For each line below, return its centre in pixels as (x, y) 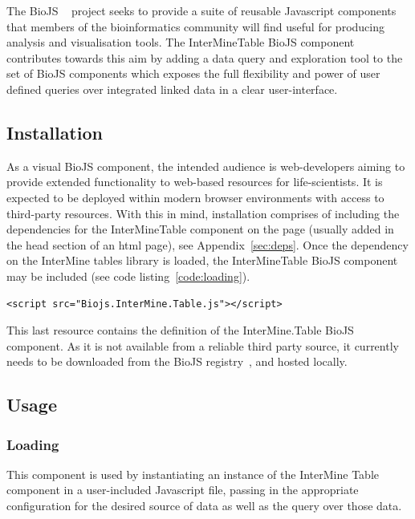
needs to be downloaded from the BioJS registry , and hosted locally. (177, 361)
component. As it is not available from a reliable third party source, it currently (203, 345)
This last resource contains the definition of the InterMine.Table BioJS (180, 330)
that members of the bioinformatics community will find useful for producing (195, 26)
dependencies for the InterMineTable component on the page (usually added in (200, 229)
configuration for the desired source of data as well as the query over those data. (204, 506)
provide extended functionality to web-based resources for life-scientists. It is (195, 182)
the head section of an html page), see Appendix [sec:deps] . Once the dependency (207, 244)
